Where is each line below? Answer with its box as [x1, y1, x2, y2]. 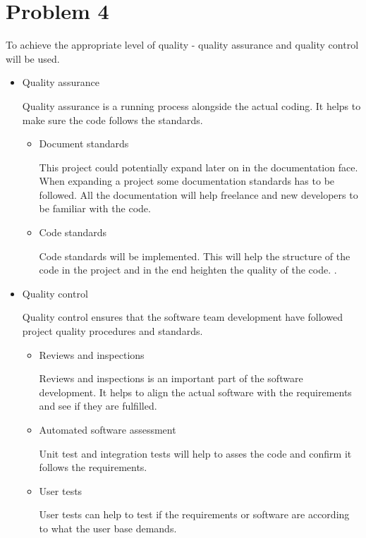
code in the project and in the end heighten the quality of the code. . [39, 262, 337, 277]
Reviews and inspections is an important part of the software [39, 371, 303, 386]
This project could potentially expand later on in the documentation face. [39, 159, 358, 174]
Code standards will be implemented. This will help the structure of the [39, 248, 350, 263]
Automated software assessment [39, 422, 176, 436]
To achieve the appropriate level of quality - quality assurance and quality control [6, 37, 359, 52]
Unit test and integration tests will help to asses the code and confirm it [39, 446, 352, 460]
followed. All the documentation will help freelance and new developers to [39, 187, 358, 202]
